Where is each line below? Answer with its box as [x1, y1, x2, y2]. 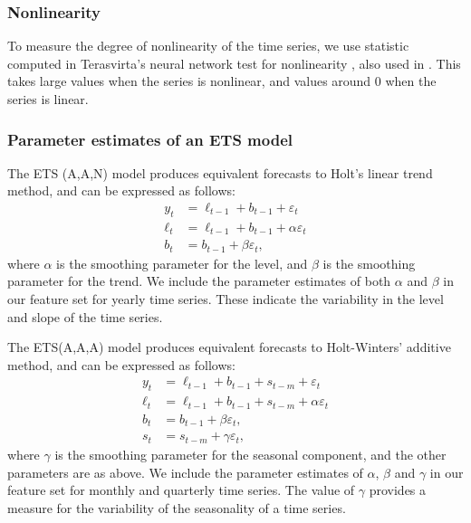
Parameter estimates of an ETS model [7, 128, 293, 150]
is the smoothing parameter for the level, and [56, 253, 308, 272]
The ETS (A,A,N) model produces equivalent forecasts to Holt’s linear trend [7, 163, 433, 182]
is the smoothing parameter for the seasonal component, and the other [54, 445, 447, 464]
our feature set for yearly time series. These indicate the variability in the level [7, 289, 444, 308]
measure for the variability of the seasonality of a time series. [7, 498, 346, 517]
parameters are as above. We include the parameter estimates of [7, 462, 363, 481]
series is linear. [7, 90, 89, 108]
